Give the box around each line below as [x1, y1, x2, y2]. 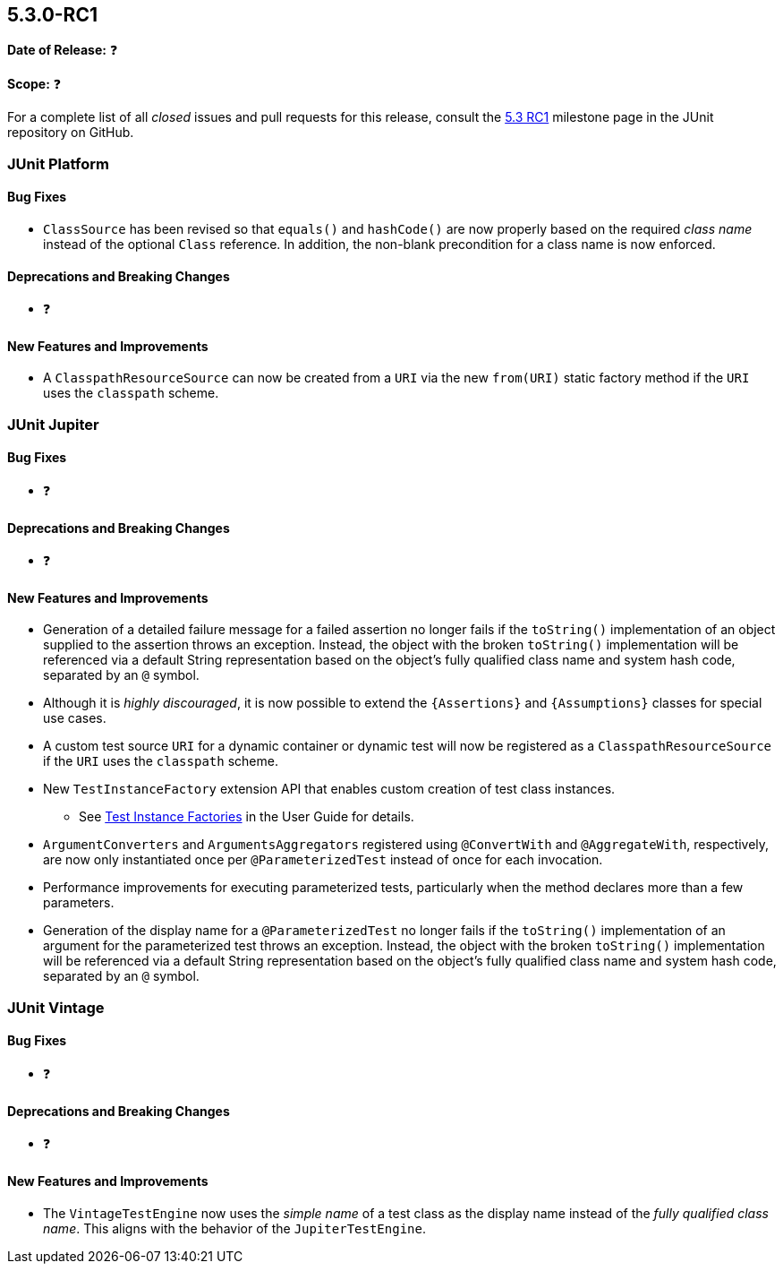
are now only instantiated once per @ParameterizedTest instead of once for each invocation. [43, 852, 603, 868]
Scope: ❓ [7, 76, 62, 92]
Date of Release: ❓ [7, 42, 118, 58]
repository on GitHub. [7, 125, 134, 141]
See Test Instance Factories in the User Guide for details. [79, 809, 414, 825]
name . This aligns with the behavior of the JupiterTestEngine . [43, 1220, 426, 1236]
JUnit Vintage [7, 998, 105, 1017]
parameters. [43, 895, 115, 911]
